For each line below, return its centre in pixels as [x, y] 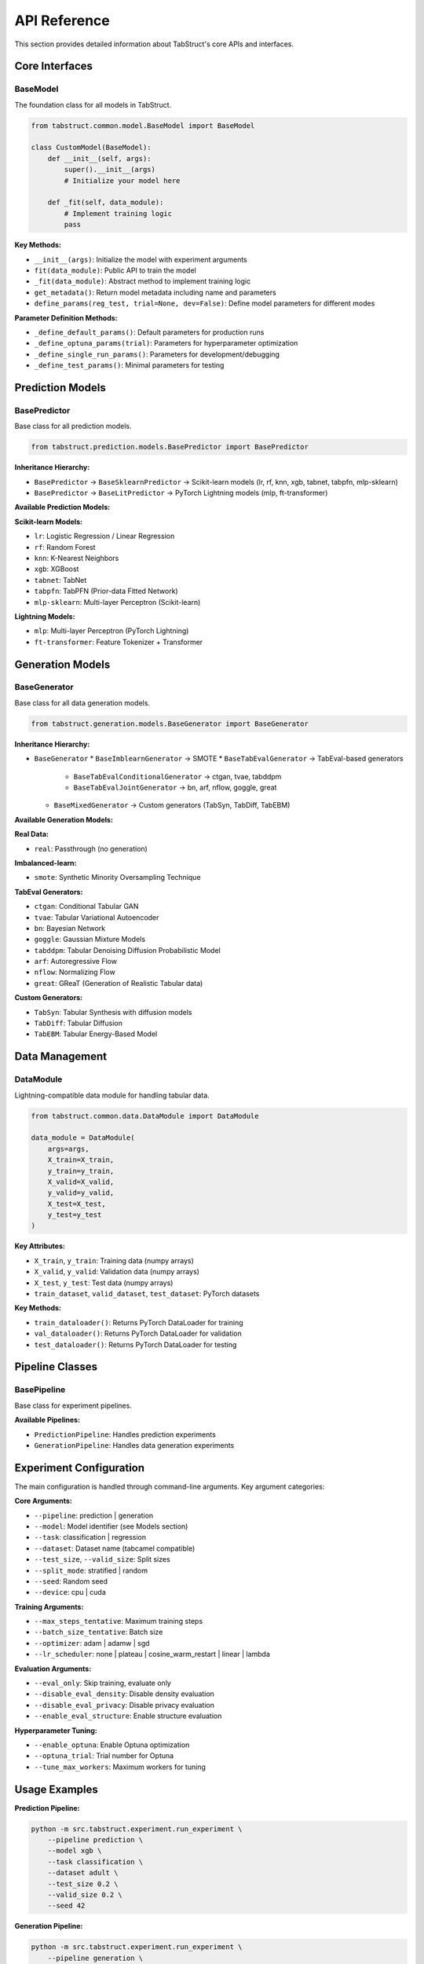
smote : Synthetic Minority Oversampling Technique [117, 878]
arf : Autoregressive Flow [76, 962]
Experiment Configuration [80, 1468]
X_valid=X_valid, [81, 1182]
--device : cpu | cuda [70, 1592]
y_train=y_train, [81, 1171]
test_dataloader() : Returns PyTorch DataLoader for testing [135, 1344]
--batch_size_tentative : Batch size [99, 1632]
